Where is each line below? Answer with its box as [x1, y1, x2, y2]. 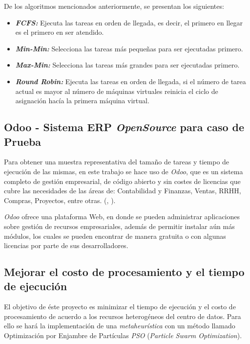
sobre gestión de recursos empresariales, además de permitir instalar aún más [4, 221, 235, 231]
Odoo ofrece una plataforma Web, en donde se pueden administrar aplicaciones [4, 211, 240, 222]
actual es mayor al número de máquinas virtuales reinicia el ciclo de [15, 86, 218, 96]
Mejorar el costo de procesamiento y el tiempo [4, 264, 245, 279]
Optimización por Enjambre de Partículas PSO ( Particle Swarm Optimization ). [4, 330, 242, 341]
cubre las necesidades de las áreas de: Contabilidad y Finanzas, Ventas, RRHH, [4, 185, 241, 196]
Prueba [4, 134, 42, 149]
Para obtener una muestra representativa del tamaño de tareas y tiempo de [4, 157, 229, 167]
